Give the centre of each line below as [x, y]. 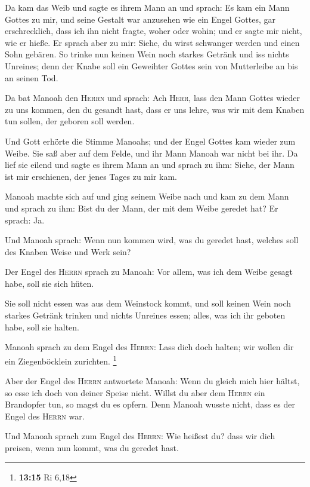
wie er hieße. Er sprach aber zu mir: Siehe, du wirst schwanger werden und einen [152, 42]
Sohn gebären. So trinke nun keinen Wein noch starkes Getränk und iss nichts [147, 54]
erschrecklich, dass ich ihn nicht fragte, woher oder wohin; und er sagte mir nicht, [154, 31]
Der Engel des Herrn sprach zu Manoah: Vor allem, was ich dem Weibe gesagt [149, 272]
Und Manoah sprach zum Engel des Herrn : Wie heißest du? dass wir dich [140, 436]
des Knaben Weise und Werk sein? [68, 251]
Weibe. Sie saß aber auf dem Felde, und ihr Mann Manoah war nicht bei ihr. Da [151, 153]
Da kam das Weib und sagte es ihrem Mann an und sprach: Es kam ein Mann [147, 7]
